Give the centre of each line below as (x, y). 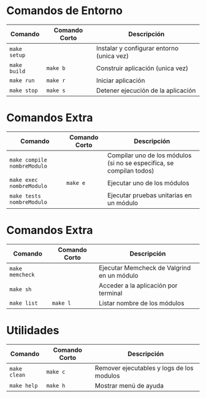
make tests (25, 196)
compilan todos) (131, 171)
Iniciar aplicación (120, 80)
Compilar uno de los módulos (149, 155)
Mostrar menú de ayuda (129, 386)
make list (24, 303)
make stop (24, 90)
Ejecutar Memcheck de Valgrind (145, 268)
